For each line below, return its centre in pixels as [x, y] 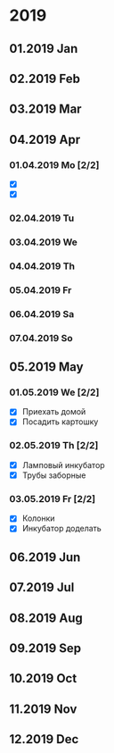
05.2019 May [46, 367]
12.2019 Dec [44, 739]
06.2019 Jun [45, 557]
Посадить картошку [60, 422]
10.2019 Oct [43, 678]
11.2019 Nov [43, 709]
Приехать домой [54, 412]
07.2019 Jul [42, 587]
